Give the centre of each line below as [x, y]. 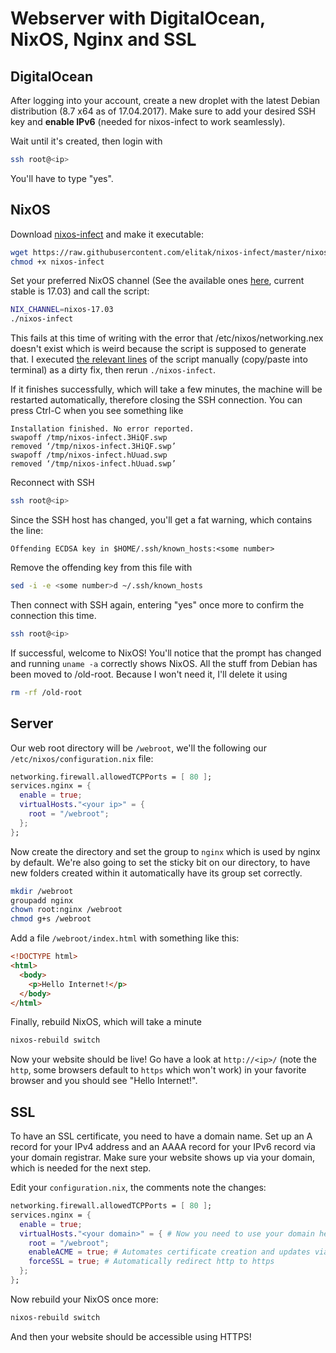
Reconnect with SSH [52, 483]
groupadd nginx [42, 900]
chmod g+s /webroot [51, 919]
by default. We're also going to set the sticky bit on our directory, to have [160, 862]
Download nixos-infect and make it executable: [107, 234]
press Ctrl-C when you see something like [97, 411]
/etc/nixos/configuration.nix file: [82, 758]
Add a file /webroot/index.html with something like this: [125, 938]
